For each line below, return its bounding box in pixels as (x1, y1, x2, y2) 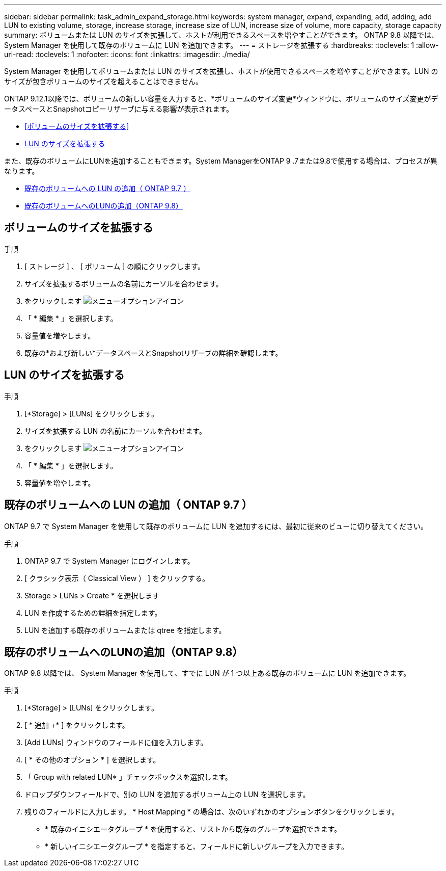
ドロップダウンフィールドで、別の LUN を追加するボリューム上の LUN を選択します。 (24, 790, 310, 799)
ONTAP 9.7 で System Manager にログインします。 (24, 556, 194, 565)
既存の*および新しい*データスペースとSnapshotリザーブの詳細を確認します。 (24, 348, 283, 357)
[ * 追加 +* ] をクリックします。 (24, 721, 129, 730)
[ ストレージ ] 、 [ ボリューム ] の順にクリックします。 (24, 261, 205, 271)
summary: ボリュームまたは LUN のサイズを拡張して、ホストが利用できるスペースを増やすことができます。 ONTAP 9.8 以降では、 (4, 31, 439, 39)
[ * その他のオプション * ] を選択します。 (24, 755, 160, 764)
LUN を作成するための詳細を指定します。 (24, 608, 162, 617)
